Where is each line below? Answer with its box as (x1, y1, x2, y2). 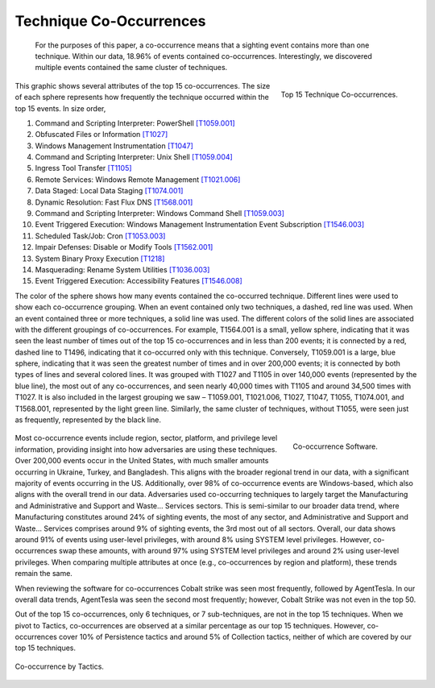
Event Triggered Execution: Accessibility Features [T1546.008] (35, 276, 242, 286)
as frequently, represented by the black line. (14, 415, 161, 425)
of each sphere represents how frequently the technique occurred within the (14, 93, 269, 102)
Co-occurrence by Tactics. (14, 661, 105, 671)
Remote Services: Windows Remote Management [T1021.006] (35, 174, 241, 184)
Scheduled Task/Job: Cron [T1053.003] (35, 230, 166, 241)
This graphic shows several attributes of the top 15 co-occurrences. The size (14, 81, 271, 90)
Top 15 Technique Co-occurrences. (280, 89, 398, 99)
